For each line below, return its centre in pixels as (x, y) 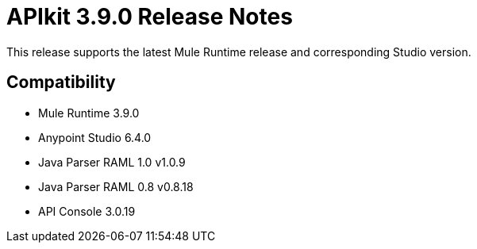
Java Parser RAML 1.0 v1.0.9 (112, 162)
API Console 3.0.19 (87, 211)
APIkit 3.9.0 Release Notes (150, 17)
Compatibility (61, 82)
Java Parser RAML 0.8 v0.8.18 (116, 186)
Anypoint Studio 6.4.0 (95, 137)
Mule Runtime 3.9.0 (89, 113)
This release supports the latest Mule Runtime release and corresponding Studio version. (239, 52)
